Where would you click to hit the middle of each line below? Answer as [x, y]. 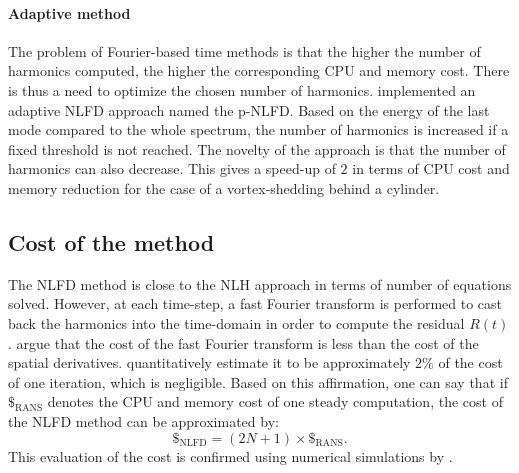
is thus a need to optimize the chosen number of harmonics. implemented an [242, 89]
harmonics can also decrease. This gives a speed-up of [172, 168]
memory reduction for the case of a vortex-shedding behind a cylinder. [224, 187]
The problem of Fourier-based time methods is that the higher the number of [244, 50]
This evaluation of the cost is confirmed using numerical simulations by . [230, 455]
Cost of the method [111, 241]
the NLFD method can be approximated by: [143, 420]
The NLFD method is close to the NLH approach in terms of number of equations [260, 283]
